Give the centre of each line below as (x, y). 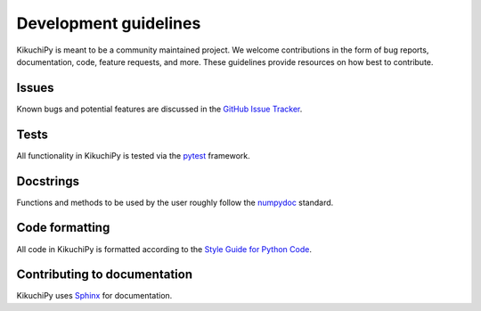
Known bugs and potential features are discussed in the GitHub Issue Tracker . (159, 109)
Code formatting (63, 228)
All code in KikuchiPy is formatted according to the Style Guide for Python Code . (164, 249)
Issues (35, 88)
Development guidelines (109, 23)
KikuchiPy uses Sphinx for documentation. (94, 296)
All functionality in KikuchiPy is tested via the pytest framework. (134, 155)
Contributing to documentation (105, 275)
